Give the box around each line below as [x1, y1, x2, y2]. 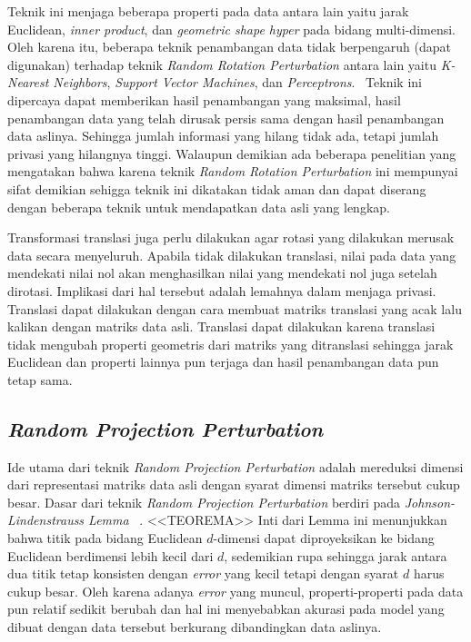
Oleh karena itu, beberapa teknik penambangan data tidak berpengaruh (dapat [7, 37, 451, 56]
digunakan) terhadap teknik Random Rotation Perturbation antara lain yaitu [7, 54, 436, 74]
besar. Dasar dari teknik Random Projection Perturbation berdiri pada [7, 492, 401, 511]
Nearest [7, 73, 49, 92]
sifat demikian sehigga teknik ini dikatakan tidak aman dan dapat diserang [7, 179, 426, 198]
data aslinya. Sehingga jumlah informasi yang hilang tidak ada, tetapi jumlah [7, 126, 439, 145]
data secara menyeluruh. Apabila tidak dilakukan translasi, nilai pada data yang [7, 245, 456, 264]
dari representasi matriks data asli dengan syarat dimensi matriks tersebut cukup [7, 475, 460, 494]
